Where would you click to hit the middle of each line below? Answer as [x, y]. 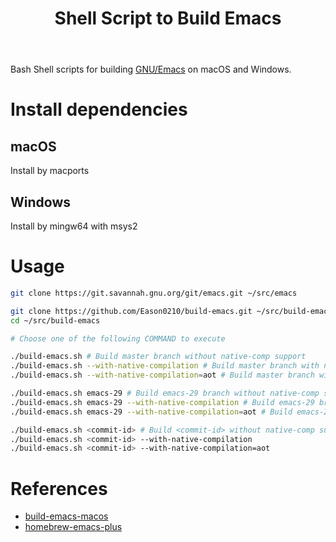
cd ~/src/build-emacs [55, 320]
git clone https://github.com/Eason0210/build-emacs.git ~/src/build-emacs [171, 311]
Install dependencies [99, 109]
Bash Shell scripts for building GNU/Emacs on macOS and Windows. [151, 69]
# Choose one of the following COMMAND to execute [118, 338]
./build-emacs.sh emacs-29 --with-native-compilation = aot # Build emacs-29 [171, 412]
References [59, 488]
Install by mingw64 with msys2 [74, 226]
